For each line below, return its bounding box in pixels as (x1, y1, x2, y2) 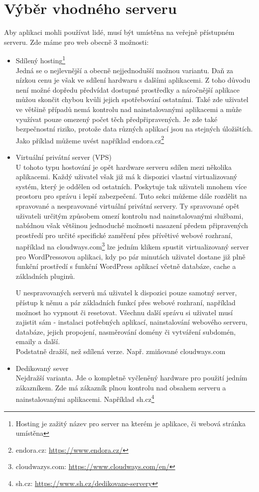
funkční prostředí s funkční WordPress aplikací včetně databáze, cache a (15, 261, 236, 271)
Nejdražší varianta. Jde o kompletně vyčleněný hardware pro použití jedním (15, 372, 248, 383)
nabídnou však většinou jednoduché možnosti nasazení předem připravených (15, 220, 248, 231)
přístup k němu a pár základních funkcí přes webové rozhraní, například (15, 297, 236, 307)
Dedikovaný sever (15, 363, 69, 373)
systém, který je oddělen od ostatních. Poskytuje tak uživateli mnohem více (15, 181, 247, 191)
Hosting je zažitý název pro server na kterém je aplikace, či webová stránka (15, 418, 246, 428)
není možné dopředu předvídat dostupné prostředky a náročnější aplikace (15, 84, 240, 95)
